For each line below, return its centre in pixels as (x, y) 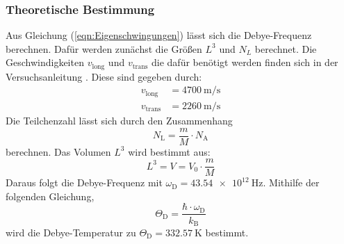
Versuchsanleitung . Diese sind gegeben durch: (104, 76)
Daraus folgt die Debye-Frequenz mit (84, 182)
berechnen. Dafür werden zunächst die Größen (104, 48)
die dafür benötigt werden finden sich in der (245, 62)
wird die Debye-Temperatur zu (71, 232)
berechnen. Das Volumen (58, 151)
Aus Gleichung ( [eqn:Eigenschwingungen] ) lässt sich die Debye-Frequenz (159, 35)
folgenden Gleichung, (50, 196)
